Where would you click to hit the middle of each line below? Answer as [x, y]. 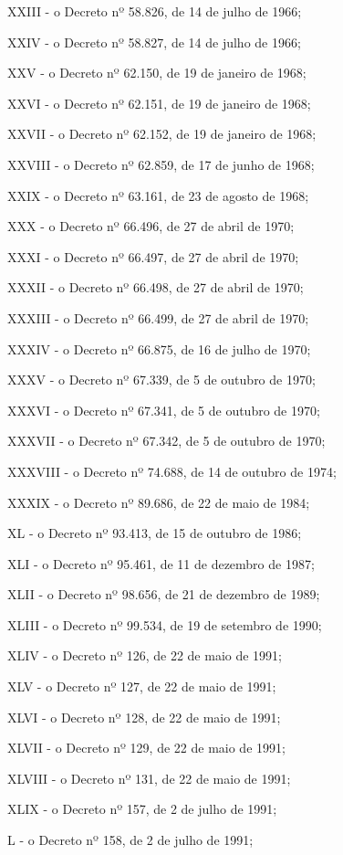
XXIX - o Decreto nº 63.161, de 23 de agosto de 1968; [158, 195]
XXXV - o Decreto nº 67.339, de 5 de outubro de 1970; [161, 380]
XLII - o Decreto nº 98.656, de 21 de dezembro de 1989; [164, 594]
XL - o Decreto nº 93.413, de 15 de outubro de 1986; [155, 533]
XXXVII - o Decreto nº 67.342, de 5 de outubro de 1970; [166, 441]
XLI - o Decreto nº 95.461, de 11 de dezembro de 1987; [161, 563]
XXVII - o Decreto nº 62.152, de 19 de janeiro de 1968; [162, 134]
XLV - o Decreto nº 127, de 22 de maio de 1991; [142, 686]
